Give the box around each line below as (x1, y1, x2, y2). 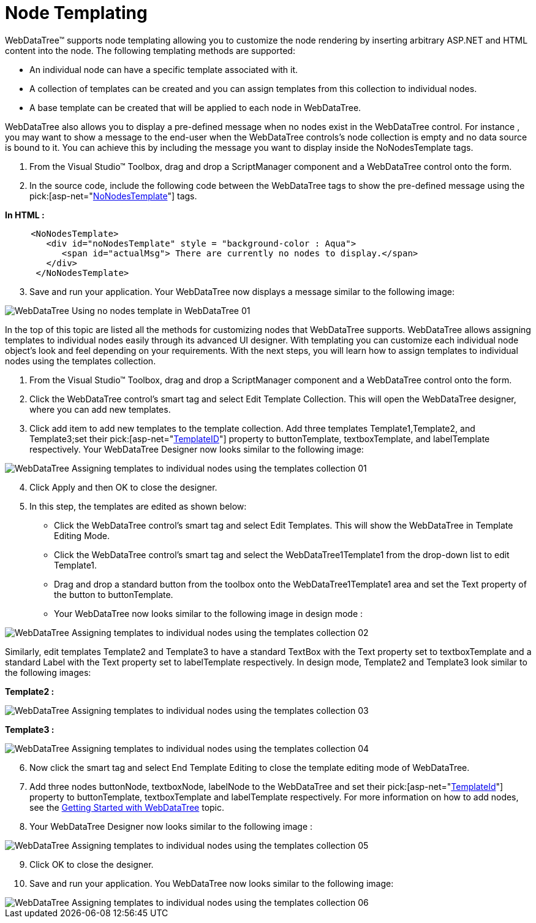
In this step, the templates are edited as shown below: (29, 500, 247, 511)
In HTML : (5, 209, 45, 220)
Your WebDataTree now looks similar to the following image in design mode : (54, 608, 363, 619)
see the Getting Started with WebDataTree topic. (29, 802, 225, 813)
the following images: (5, 667, 91, 678)
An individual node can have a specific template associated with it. (29, 64, 298, 75)
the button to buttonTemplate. (54, 589, 173, 600)
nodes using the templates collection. (5, 355, 156, 366)
